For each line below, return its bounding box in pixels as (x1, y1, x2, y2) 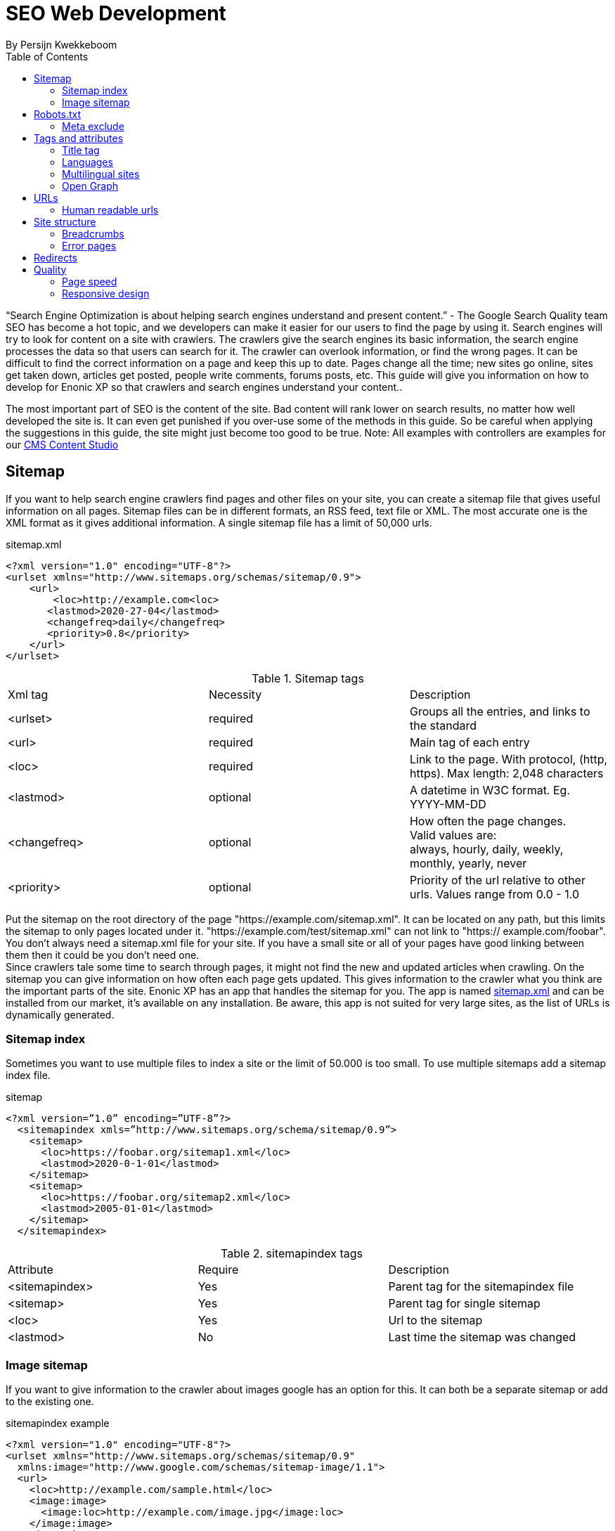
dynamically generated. (6, 1008, 115, 1021)
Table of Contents (6, 50, 89, 63)
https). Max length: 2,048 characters (409, 765, 604, 780)
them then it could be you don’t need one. (6, 948, 200, 961)
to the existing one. (6, 1395, 94, 1408)
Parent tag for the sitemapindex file (388, 1279, 574, 1294)
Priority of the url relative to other (409, 872, 585, 887)
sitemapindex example (6, 1417, 110, 1430)
